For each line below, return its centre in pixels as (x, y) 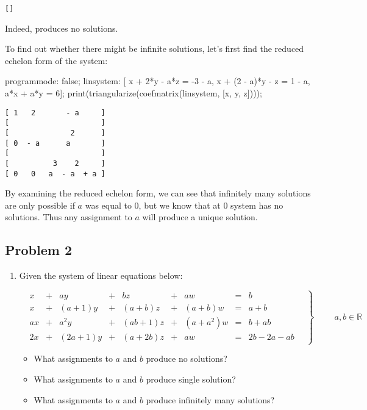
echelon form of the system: (56, 60)
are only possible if (40, 205)
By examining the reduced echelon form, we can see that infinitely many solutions (158, 193)
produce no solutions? (187, 358)
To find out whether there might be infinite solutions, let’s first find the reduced (155, 49)
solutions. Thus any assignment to (69, 217)
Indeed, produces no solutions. (62, 28)
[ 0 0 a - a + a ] (55, 174)
